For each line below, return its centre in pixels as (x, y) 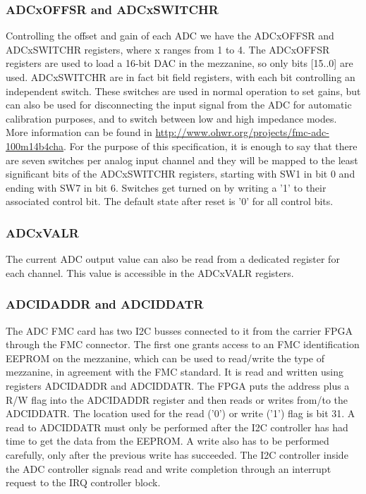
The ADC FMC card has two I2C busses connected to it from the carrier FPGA (179, 330)
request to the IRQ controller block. (83, 482)
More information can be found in (79, 132)
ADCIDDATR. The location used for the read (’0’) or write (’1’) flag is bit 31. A (181, 413)
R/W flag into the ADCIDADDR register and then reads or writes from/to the (177, 399)
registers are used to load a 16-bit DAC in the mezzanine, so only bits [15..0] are (179, 63)
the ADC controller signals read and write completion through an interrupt (169, 468)
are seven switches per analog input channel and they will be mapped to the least (182, 160)
